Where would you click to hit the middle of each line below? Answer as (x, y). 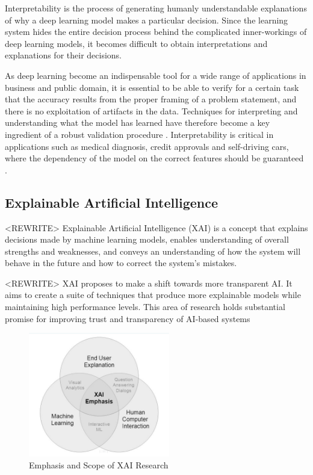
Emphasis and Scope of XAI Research (99, 464)
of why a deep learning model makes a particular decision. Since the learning (147, 20)
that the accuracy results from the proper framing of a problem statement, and (151, 99)
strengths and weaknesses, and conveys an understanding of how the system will (153, 251)
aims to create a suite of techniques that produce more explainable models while (153, 295)
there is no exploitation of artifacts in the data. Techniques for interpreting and (151, 110)
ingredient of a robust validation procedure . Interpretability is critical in (139, 134)
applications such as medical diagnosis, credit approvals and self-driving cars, (147, 146)
